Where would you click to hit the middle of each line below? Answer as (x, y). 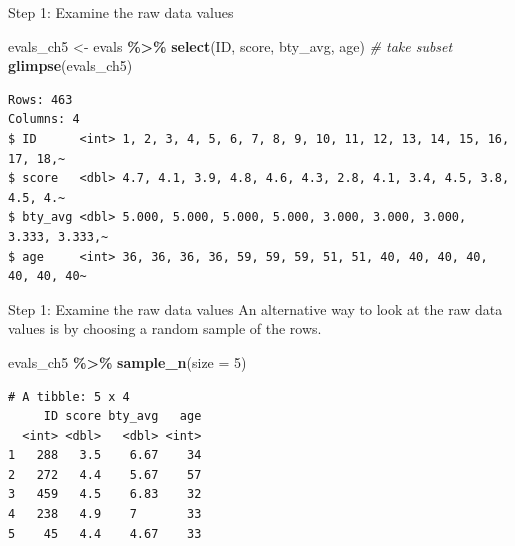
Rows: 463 (40, 99)
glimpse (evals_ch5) (70, 65)
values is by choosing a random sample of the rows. (165, 328)
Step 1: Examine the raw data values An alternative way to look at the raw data (255, 308)
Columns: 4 (44, 119)
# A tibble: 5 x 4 (69, 396)
